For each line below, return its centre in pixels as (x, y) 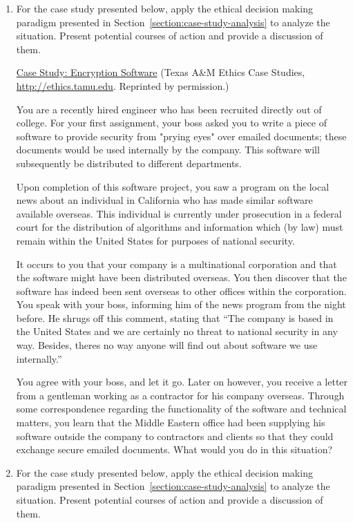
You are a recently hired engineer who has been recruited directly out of (169, 109)
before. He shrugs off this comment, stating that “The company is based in (175, 317)
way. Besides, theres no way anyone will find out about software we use (167, 345)
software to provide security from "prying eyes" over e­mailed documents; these (181, 136)
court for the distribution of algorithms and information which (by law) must (180, 227)
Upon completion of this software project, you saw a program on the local (173, 186)
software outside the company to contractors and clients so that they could (175, 436)
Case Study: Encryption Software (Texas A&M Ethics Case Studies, (161, 72)
